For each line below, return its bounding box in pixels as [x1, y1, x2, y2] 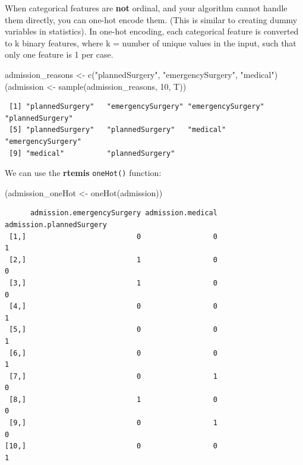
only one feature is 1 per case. [5, 48, 113, 61]
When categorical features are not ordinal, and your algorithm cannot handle [5, 2, 288, 14]
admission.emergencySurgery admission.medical [30, 209, 217, 218]
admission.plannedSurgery [5, 220, 107, 229]
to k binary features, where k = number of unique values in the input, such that [5, 36, 296, 49]
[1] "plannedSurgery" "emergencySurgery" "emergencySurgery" [9, 102, 264, 111]
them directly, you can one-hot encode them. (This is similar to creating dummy [5, 13, 298, 26]
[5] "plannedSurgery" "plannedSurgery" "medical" [9, 125, 226, 134]
